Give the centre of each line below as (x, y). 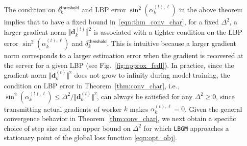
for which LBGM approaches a (186, 128)
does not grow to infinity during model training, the (152, 75)
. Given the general (213, 109)
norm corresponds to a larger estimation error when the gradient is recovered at (124, 55)
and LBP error (104, 9)
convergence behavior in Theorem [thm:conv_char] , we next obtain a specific (120, 118)
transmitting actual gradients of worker (63, 109)
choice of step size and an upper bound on (67, 128)
